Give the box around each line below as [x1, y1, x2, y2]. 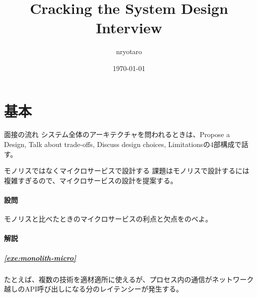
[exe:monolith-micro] [4, 252, 76, 263]
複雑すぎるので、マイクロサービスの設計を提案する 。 [4, 175, 178, 185]
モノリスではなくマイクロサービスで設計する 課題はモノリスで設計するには [4, 165, 250, 176]
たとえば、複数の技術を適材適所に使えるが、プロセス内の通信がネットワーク [4, 274, 254, 284]
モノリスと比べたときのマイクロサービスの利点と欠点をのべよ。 [4, 214, 212, 224]
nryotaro [116, 46, 142, 57]
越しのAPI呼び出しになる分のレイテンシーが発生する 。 [4, 284, 183, 294]
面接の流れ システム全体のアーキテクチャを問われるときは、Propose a [4, 129, 230, 140]
